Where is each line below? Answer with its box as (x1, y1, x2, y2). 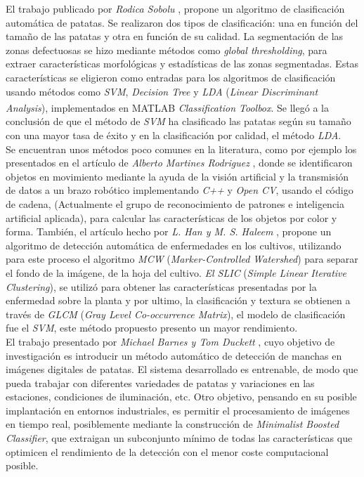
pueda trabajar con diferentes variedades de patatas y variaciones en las (6, 375, 315, 390)
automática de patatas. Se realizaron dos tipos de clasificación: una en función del (6, 15, 358, 30)
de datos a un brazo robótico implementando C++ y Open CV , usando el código (6, 183, 353, 197)
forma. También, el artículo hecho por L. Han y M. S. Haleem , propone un (6, 224, 332, 239)
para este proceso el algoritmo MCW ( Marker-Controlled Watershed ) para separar (6, 251, 358, 266)
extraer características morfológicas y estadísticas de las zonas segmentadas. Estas (6, 56, 359, 71)
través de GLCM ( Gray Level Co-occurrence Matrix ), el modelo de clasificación (6, 306, 346, 321)
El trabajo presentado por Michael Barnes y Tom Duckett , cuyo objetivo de (6, 334, 335, 348)
